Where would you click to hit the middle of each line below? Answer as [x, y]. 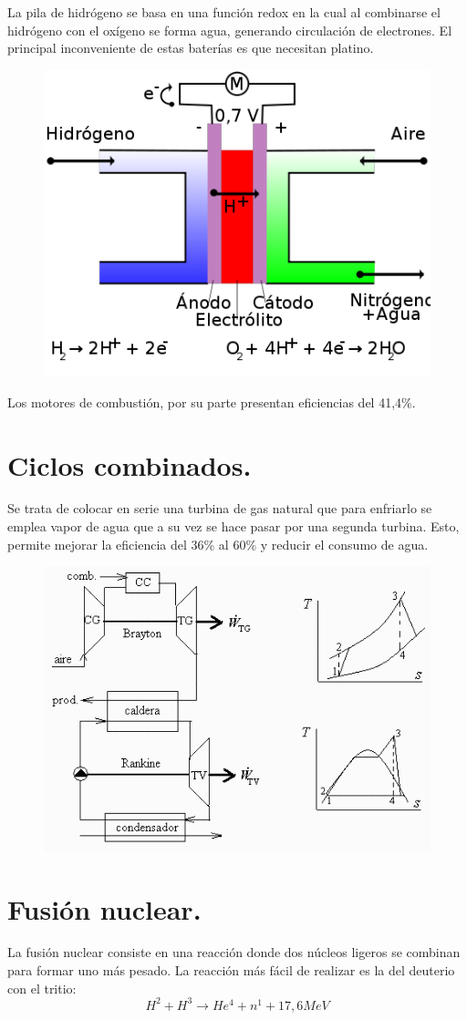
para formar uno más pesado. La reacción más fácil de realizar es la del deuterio [231, 970]
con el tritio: [42, 988]
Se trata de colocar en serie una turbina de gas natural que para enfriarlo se [220, 508]
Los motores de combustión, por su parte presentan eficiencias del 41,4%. [212, 402]
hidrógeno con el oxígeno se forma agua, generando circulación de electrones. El [230, 30]
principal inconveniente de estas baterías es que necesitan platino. [191, 48]
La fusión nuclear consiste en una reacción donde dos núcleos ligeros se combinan [234, 952]
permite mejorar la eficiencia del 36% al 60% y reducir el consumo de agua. [218, 544]
